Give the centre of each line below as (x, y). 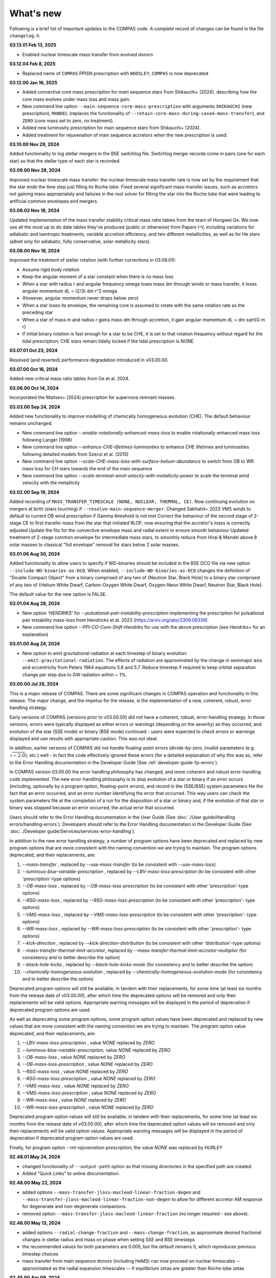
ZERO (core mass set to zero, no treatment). (68, 121)
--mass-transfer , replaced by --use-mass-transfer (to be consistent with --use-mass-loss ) (119, 864)
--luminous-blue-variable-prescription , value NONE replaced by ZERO (96, 1050)
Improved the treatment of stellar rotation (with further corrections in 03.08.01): (93, 260)
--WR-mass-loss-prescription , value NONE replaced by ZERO (88, 1107)
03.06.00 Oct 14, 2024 (34, 388)
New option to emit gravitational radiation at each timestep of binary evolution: (105, 653)
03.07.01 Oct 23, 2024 (33, 351)
